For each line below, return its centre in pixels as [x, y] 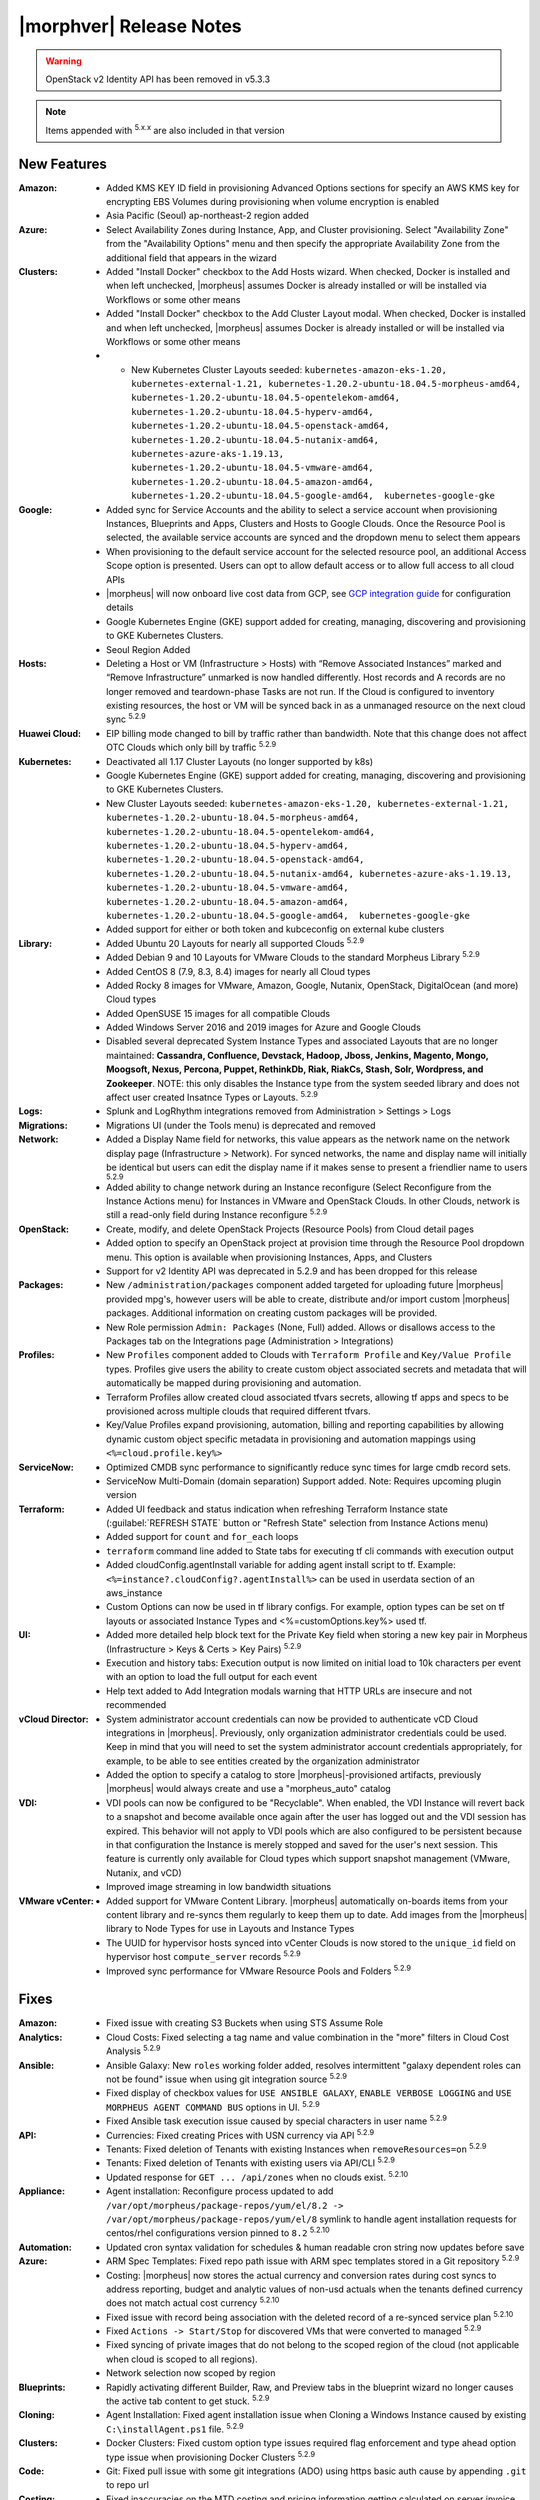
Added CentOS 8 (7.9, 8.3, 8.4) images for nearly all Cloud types [238, 971]
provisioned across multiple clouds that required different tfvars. [238, 1411]
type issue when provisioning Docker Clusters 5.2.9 [210, 2456]
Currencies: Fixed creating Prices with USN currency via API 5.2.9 [240, 2134]
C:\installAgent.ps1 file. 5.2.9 [175, 2428]
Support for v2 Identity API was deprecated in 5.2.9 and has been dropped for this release [292, 1271]
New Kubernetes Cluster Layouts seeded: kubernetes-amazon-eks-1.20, [289, 369]
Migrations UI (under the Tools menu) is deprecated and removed [241, 1125]
